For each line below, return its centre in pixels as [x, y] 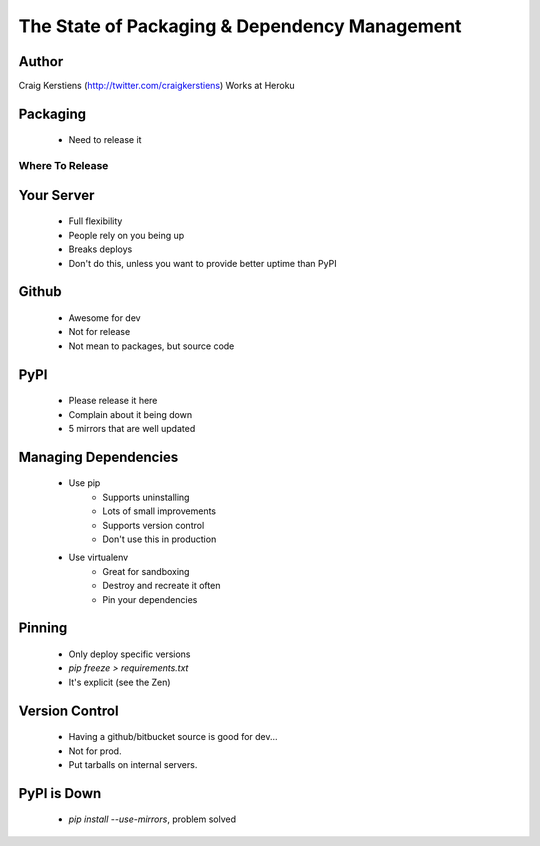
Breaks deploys [100, 249]
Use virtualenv [98, 557]
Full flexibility [95, 221]
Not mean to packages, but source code [151, 346]
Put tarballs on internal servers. [133, 764]
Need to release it [105, 140]
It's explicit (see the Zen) [119, 682]
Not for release [99, 332]
